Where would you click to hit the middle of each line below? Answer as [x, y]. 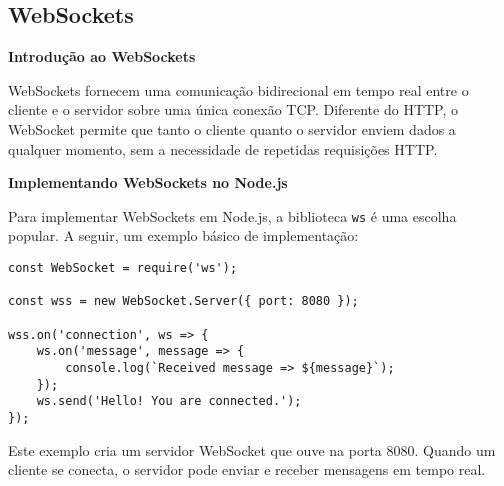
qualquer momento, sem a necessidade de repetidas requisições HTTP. [223, 148]
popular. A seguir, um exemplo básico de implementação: [183, 235]
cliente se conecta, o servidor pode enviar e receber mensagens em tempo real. [247, 469]
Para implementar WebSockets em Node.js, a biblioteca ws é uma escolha [232, 215]
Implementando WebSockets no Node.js [148, 182]
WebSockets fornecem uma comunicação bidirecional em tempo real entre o [238, 89]
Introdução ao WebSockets [102, 56]
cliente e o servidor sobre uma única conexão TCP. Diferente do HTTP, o [233, 109]
